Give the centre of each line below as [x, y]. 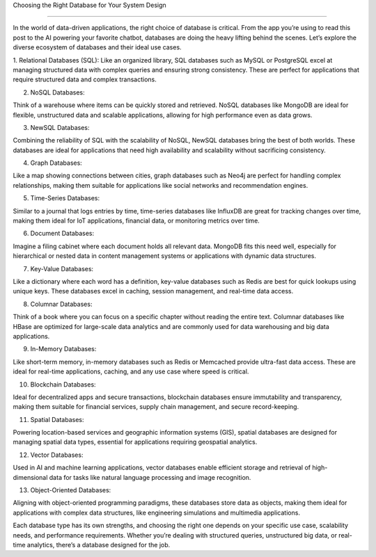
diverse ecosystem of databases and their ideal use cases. [97, 47]
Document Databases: [62, 234]
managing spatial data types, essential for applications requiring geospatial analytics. [135, 442]
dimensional [30, 477]
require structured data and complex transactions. [85, 79]
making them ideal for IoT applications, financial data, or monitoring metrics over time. [136, 221]
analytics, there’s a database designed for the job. [99, 544]
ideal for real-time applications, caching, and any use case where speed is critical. [131, 371]
